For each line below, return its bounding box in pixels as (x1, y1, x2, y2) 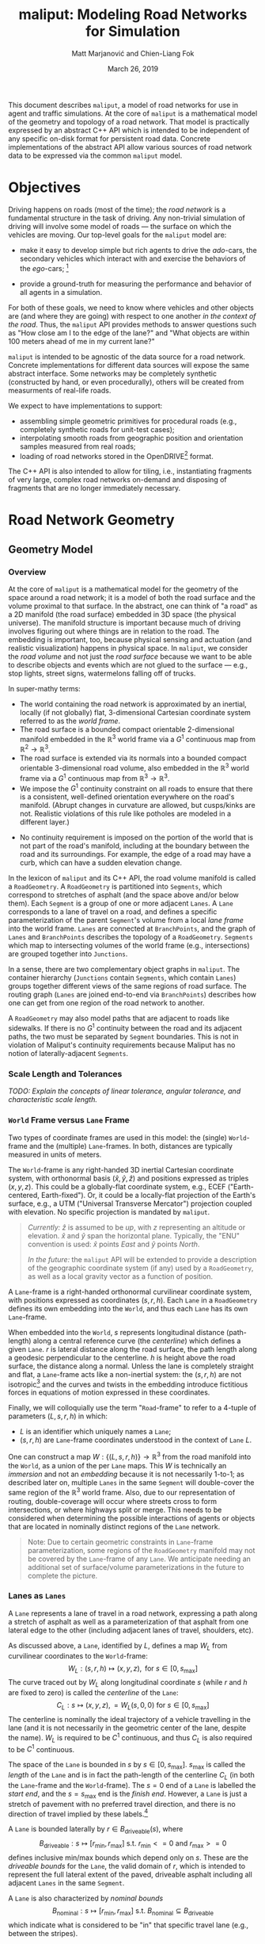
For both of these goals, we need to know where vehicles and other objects (8, 303, 255, 312)
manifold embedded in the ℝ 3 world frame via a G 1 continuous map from (19, 733, 256, 744)
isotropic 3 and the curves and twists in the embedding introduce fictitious (8, 1378, 248, 1389)
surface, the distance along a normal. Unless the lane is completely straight (8, 1361, 255, 1371)
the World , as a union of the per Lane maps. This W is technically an (8, 1460, 227, 1470)
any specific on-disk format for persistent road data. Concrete (8, 133, 211, 144)
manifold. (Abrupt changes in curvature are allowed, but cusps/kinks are (19, 801, 256, 810)
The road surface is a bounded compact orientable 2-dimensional (19, 725, 235, 734)
